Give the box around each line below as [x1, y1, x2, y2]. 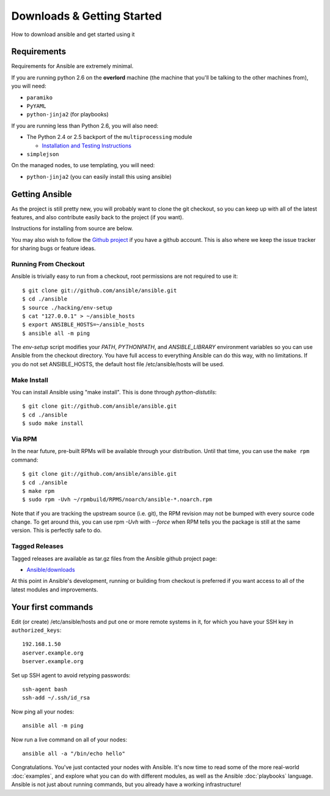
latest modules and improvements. [11, 585, 98, 593]
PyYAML [26, 103, 46, 110]
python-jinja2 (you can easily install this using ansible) [26, 173, 172, 180]
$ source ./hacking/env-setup [22, 304, 113, 311]
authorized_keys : [11, 626, 62, 634]
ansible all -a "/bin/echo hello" [22, 750, 125, 757]
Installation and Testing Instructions [42, 141, 131, 149]
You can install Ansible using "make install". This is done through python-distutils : [11, 389, 217, 396]
